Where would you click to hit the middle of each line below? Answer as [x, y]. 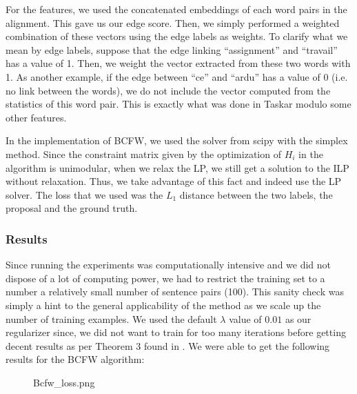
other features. [36, 117]
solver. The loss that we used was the [84, 194]
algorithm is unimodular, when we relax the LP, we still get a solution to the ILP [177, 167]
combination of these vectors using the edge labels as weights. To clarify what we [177, 36]
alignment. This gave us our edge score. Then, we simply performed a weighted [173, 22]
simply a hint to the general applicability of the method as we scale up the [163, 305]
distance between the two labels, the [256, 194]
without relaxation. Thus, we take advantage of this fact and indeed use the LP [174, 181]
